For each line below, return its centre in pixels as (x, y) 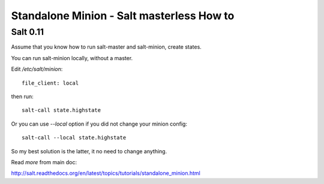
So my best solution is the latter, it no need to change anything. (89, 151)
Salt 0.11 (28, 32)
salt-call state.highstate (61, 110)
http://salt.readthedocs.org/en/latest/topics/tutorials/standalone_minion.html (106, 173)
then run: (22, 96)
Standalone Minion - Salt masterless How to (123, 16)
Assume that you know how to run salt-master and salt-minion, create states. (106, 47)
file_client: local (50, 83)
